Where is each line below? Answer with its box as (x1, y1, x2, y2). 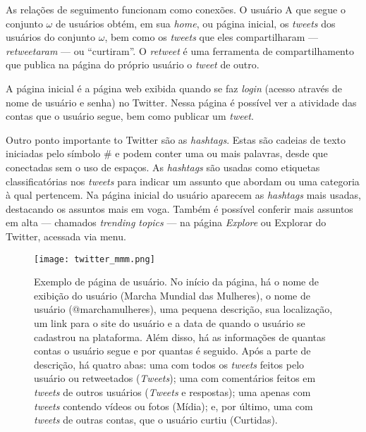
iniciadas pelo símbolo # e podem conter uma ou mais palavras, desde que (6, 146, 328, 161)
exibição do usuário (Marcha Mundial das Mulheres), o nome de (34, 288, 310, 302)
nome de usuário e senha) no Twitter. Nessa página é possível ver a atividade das (6, 94, 357, 109)
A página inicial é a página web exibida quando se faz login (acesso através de (6, 80, 342, 95)
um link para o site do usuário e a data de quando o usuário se (34, 315, 305, 330)
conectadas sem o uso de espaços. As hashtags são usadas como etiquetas (6, 159, 320, 174)
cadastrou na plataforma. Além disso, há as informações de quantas (34, 329, 326, 344)
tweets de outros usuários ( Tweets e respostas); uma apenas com (34, 384, 311, 399)
